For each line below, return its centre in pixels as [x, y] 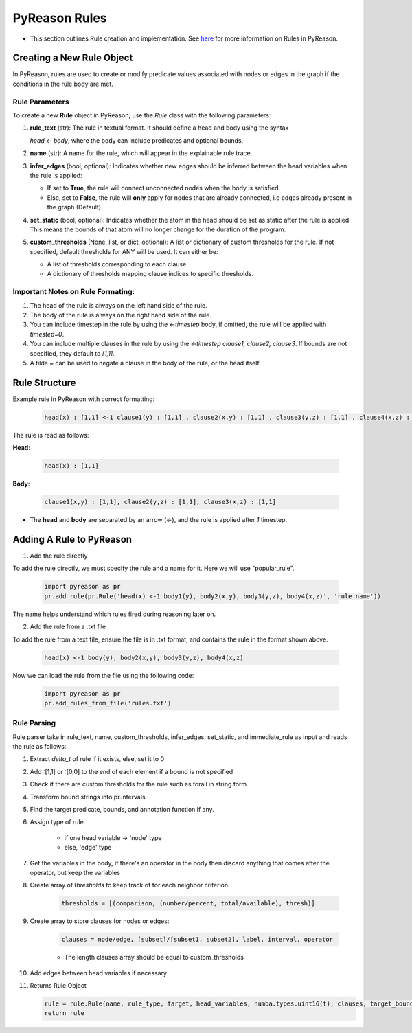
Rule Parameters [41, 102]
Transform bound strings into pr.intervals [88, 797]
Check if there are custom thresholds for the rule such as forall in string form [138, 784]
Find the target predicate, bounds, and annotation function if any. [122, 809]
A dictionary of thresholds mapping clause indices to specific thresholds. [150, 274]
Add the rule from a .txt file [68, 627]
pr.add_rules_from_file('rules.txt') [108, 703]
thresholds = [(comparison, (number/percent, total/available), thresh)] [188, 904]
